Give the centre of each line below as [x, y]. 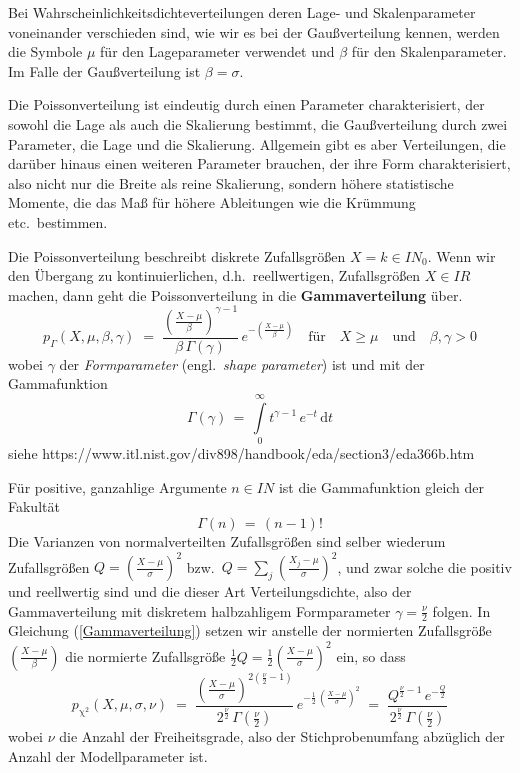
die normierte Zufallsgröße [145, 655]
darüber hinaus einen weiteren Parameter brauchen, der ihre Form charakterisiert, [259, 163]
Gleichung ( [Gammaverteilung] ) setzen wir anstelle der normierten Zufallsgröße [250, 630]
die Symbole [45, 51]
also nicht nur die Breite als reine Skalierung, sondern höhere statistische [231, 182]
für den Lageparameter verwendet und [217, 51]
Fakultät [34, 506]
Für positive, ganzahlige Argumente [117, 486]
